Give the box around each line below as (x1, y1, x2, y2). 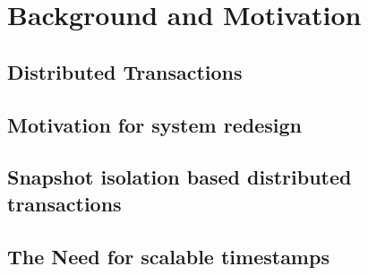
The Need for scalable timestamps (7, 242, 329, 270)
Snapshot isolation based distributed (7, 163, 352, 191)
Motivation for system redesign (7, 110, 302, 138)
